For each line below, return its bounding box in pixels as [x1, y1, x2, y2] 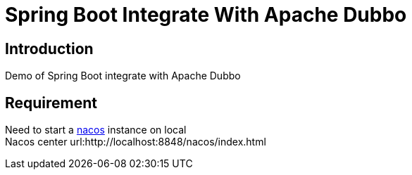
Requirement [5, 93, 98, 112]
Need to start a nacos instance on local [5, 124, 187, 136]
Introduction [5, 39, 94, 58]
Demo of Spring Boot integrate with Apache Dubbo [5, 70, 241, 82]
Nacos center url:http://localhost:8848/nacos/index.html [5, 136, 266, 148]
